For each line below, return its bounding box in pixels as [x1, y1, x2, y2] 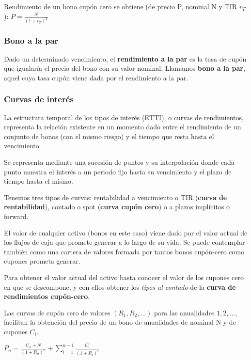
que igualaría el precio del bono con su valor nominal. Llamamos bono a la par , [4, 63, 245, 73]
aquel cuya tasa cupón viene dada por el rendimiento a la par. [4, 72, 188, 82]
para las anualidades [154, 307, 215, 317]
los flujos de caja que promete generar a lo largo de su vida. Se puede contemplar [4, 237, 245, 247]
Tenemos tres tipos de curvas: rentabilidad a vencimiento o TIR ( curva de [4, 192, 227, 202]
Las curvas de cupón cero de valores [4, 307, 110, 317]
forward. [4, 211, 29, 221]
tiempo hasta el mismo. [4, 176, 73, 186]
